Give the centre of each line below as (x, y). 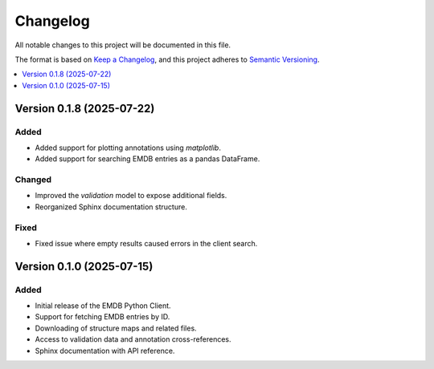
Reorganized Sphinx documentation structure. (111, 207)
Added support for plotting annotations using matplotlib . (128, 148)
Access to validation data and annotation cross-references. (133, 339)
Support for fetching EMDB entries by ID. (102, 317)
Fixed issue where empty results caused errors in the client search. (146, 243)
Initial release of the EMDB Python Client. (103, 306)
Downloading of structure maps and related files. (116, 328)
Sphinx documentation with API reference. (105, 351)
